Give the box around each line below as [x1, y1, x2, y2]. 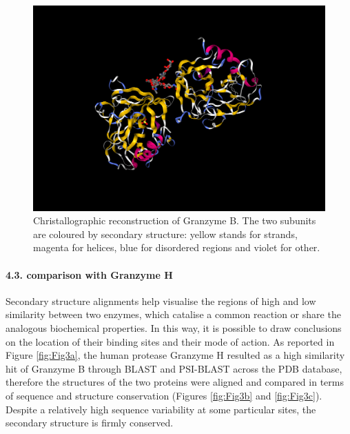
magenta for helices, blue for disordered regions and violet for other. [33, 240, 320, 255]
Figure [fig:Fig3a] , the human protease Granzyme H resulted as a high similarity [6, 348, 345, 362]
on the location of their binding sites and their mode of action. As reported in [6, 334, 335, 348]
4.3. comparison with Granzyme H [6, 267, 173, 282]
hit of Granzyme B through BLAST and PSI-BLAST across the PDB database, [6, 361, 342, 375]
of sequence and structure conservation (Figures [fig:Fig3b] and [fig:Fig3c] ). [6, 388, 322, 403]
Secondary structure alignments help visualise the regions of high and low [6, 293, 316, 308]
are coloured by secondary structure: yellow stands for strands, [33, 226, 298, 241]
